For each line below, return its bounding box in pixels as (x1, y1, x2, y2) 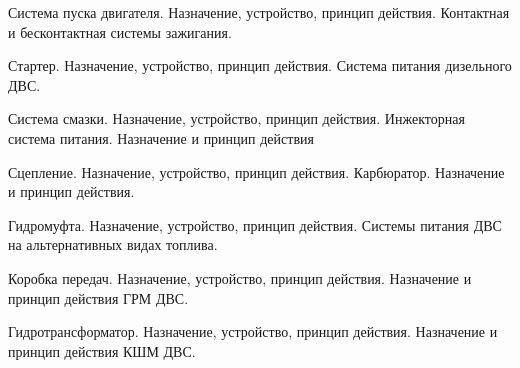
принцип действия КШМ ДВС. (8, 340, 196, 361)
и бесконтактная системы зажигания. (8, 21, 232, 42)
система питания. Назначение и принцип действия (8, 127, 314, 148)
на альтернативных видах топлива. (8, 234, 218, 255)
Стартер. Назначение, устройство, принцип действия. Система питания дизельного (8, 55, 512, 76)
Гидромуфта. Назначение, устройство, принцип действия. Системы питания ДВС (8, 214, 502, 235)
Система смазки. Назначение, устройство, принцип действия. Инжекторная (8, 108, 465, 129)
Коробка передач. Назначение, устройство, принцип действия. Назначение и (8, 267, 472, 288)
